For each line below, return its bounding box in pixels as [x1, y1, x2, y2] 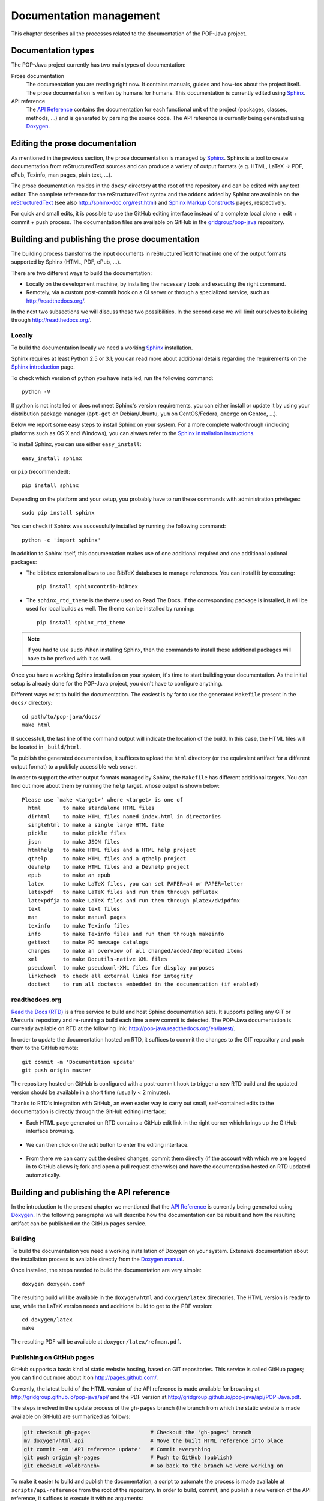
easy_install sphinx [22, 455, 82, 462]
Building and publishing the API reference [11, 1187, 170, 1197]
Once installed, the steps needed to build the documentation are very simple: [11, 1267, 202, 1274]
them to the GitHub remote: [11, 1045, 79, 1052]
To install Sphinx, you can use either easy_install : [11, 441, 142, 448]
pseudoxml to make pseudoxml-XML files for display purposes [28, 964, 215, 971]
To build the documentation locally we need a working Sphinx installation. [11, 344, 193, 351]
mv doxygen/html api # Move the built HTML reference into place [23, 1437, 283, 1444]
